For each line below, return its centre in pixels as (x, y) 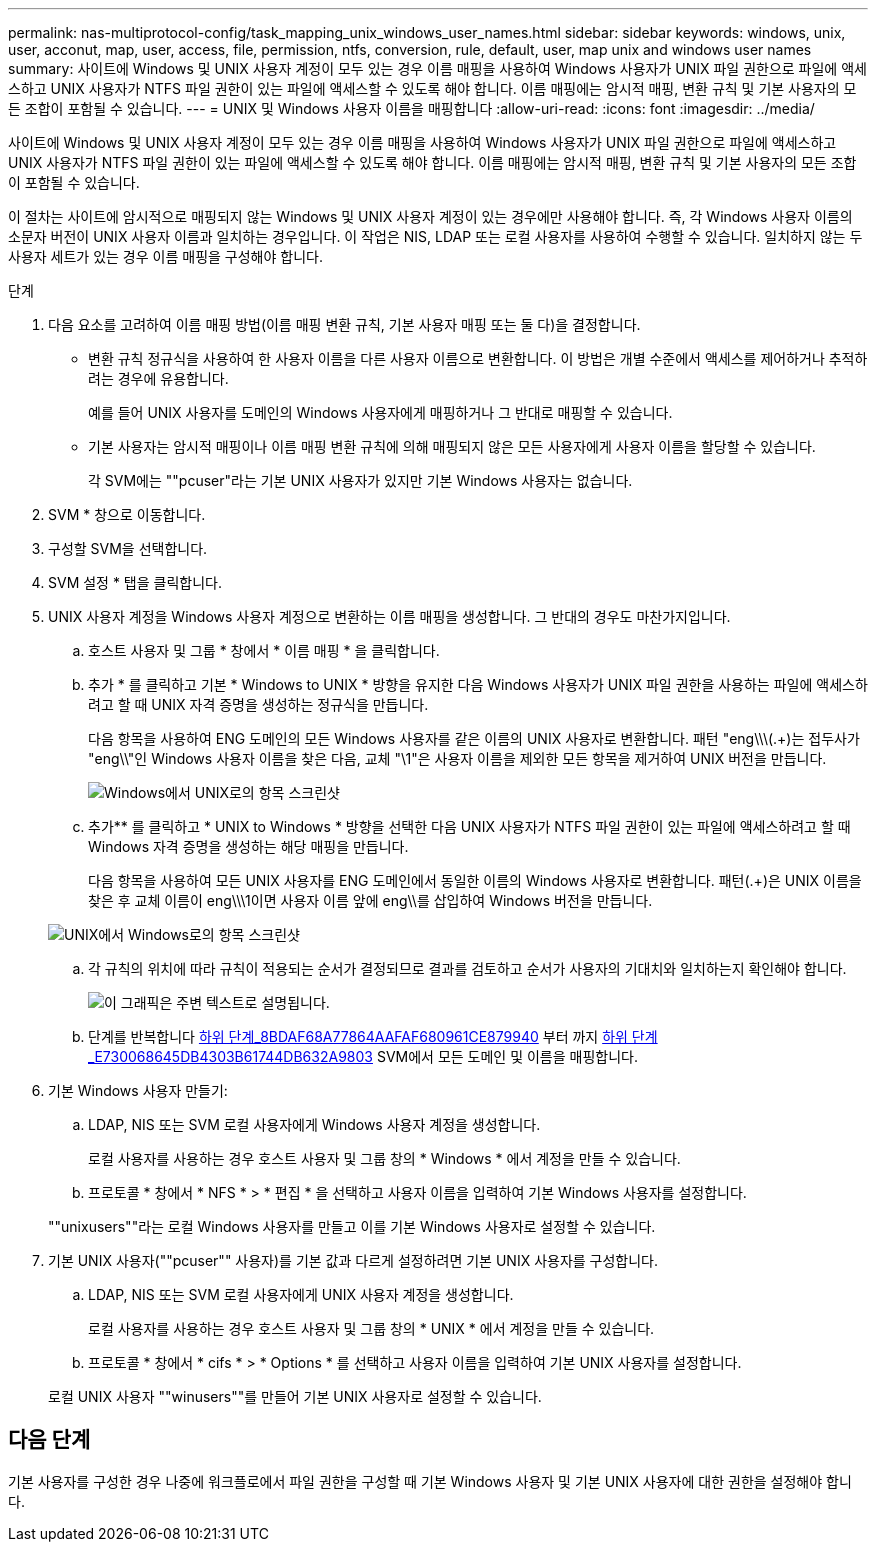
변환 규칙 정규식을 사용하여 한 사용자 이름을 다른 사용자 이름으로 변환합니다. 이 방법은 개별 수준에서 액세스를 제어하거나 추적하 (478, 358)
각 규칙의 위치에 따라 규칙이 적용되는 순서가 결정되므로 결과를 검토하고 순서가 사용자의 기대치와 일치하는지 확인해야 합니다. (467, 968)
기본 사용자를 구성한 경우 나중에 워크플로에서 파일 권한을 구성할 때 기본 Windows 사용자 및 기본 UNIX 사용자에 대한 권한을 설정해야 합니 (430, 1481)
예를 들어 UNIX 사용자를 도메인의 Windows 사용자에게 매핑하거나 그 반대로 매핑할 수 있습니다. (380, 412)
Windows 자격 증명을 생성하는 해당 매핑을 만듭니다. (248, 846)
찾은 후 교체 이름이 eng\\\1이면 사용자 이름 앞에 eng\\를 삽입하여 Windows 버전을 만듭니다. (370, 900)
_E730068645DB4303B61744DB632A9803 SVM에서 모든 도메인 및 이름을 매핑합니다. (363, 1056)
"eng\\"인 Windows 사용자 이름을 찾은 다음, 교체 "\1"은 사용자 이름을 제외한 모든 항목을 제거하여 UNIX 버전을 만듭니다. (457, 758)
